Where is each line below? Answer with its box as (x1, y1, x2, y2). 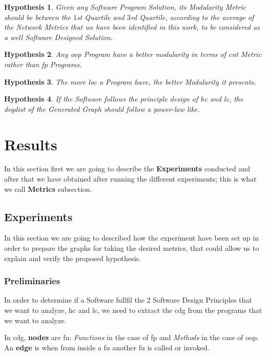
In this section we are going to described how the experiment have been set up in (4, 232, 259, 243)
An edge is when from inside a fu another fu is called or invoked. (4, 342, 210, 352)
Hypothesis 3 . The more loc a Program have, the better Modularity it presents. (4, 76, 256, 87)
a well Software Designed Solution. (4, 31, 113, 42)
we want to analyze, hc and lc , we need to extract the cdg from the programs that (4, 305, 262, 315)
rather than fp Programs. (4, 58, 82, 69)
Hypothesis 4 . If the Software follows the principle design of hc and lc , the (4, 93, 243, 104)
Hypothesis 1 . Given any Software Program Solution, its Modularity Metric (4, 2, 246, 12)
